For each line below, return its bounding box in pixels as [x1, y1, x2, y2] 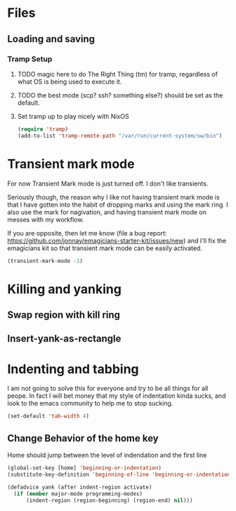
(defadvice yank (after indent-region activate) [7, 484, 152, 491]
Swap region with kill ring [7, 309, 121, 321]
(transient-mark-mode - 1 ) [7, 257, 83, 264]
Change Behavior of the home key [7, 432, 159, 444]
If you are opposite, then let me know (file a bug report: [7, 228, 167, 237]
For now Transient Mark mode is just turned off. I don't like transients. [7, 179, 209, 188]
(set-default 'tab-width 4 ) [7, 413, 90, 420]
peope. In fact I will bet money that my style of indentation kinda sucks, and [7, 392, 226, 400]
